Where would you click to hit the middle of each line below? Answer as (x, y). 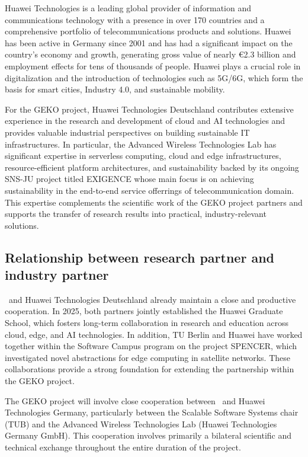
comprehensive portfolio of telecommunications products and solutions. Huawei (148, 31)
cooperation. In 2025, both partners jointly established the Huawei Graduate (144, 311)
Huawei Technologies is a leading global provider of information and (128, 8)
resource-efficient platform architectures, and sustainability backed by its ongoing (152, 167)
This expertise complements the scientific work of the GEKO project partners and (154, 202)
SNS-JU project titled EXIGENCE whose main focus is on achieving (129, 179)
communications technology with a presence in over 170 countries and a (135, 19)
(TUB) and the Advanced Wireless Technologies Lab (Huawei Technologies (141, 424)
